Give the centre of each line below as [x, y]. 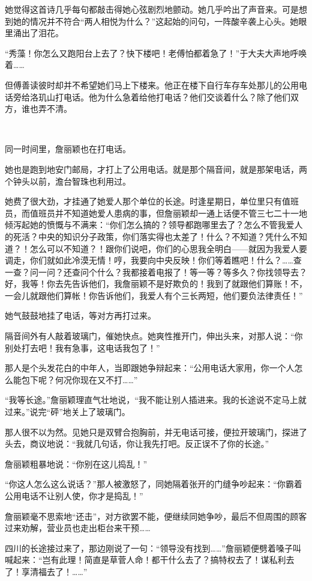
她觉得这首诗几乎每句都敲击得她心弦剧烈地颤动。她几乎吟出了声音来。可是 [152, 9]
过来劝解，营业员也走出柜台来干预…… [78, 528]
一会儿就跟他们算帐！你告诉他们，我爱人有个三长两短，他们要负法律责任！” [154, 295]
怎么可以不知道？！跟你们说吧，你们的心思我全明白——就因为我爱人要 [168, 248]
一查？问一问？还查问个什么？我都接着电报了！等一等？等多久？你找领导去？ [156, 272]
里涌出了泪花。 [34, 33]
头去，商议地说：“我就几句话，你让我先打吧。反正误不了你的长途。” [137, 444]
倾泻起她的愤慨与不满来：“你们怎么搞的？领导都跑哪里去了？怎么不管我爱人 [154, 225]
